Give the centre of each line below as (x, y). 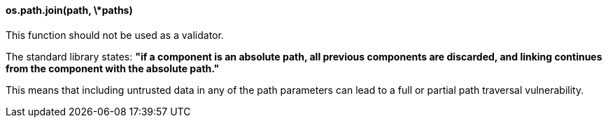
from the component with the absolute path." (113, 68)
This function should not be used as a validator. (115, 35)
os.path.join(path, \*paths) (69, 10)
